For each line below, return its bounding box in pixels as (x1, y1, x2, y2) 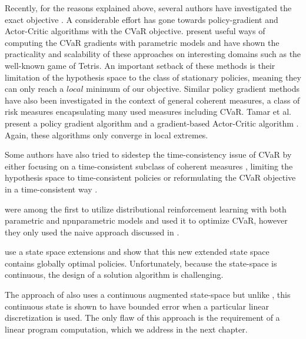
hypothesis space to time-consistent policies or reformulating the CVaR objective (5, 171, 296, 184)
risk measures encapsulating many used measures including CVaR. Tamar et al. (5, 105, 291, 118)
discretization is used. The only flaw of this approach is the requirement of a (5, 311, 280, 324)
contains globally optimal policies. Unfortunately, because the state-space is (5, 257, 277, 269)
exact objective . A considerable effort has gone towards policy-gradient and (5, 13, 278, 25)
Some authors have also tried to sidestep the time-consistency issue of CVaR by (5, 148, 292, 161)
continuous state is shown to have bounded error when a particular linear (5, 300, 269, 312)
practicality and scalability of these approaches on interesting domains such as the (5, 48, 301, 60)
